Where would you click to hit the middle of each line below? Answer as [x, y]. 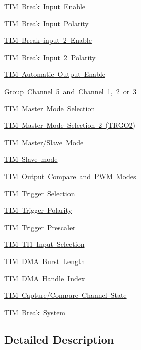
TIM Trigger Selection [40, 193]
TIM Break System [35, 312]
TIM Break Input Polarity [46, 23]
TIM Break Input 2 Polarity [50, 57]
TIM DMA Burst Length [45, 261]
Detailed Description [59, 339]
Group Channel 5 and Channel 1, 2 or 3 [70, 91]
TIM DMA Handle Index [45, 278]
